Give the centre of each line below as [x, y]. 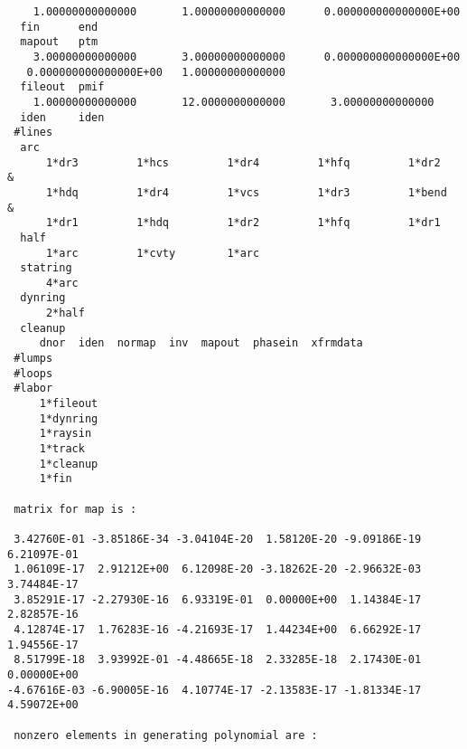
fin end [59, 27]
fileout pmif [62, 87]
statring [46, 268]
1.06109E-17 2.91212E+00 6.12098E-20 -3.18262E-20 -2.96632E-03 [218, 569]
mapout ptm [59, 42]
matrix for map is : [75, 509]
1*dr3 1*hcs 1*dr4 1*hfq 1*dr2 [243, 162]
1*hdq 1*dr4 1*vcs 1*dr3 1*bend [246, 192]
